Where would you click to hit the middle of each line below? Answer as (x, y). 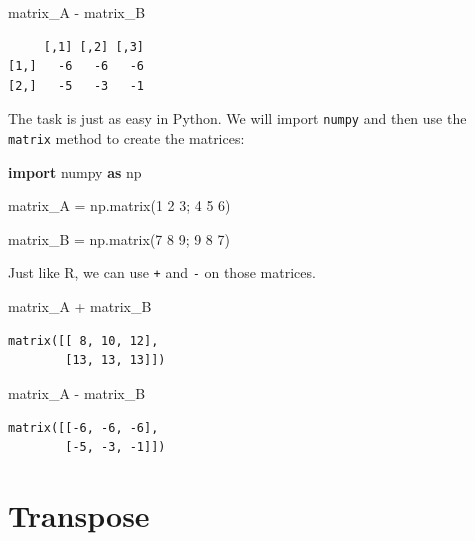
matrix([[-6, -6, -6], (83, 427)
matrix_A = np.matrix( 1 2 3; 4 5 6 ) (119, 205)
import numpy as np (75, 171)
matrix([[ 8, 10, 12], (83, 340)
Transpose (79, 514)
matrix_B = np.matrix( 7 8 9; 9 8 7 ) (119, 238)
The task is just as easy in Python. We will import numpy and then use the (237, 118)
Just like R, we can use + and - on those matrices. (162, 272)
